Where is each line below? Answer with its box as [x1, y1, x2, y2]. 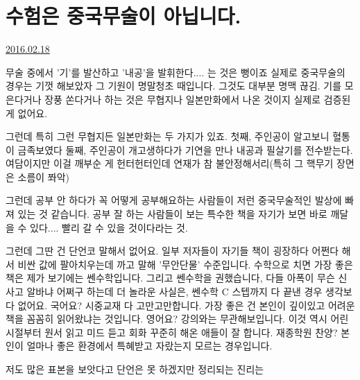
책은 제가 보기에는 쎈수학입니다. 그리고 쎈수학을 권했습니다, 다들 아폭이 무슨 [6, 270, 335, 285]
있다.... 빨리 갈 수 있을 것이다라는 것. [30, 220, 188, 234]
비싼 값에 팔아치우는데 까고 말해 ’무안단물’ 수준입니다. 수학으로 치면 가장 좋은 [17, 257, 353, 271]
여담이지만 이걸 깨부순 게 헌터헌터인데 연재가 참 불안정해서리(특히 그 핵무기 [6, 156, 334, 171]
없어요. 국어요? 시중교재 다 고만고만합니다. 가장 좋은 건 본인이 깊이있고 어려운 [17, 297, 355, 312]
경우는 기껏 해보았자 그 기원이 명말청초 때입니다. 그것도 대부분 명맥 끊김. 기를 [6, 78, 342, 93]
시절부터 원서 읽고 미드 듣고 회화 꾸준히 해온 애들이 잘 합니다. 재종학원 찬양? [6, 325, 338, 339]
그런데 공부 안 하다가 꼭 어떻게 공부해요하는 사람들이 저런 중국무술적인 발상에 [6, 193, 342, 207]
